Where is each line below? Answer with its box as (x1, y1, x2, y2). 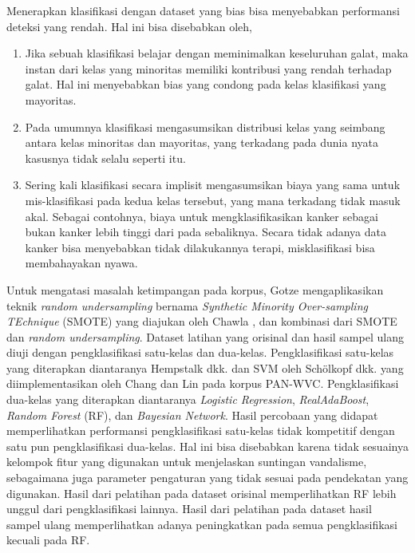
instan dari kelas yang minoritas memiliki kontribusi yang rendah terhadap (25, 60, 392, 77)
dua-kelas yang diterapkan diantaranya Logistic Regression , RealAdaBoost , (6, 391, 370, 408)
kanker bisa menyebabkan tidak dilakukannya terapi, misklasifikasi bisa (25, 239, 375, 255)
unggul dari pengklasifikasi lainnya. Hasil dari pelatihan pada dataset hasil (6, 500, 372, 517)
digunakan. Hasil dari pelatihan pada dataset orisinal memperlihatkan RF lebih (6, 484, 397, 501)
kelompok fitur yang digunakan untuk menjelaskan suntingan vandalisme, (6, 453, 367, 470)
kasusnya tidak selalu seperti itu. (25, 149, 186, 166)
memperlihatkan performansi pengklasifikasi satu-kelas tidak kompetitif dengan (6, 422, 395, 439)
